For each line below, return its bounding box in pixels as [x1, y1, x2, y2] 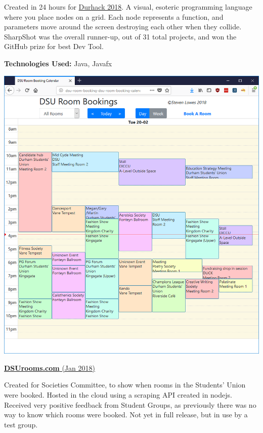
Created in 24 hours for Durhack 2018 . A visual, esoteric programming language [4, 2, 252, 12]
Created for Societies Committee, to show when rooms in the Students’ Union [4, 379, 246, 390]
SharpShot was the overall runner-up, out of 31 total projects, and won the [4, 31, 237, 41]
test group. [4, 419, 38, 429]
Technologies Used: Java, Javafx [4, 58, 112, 68]
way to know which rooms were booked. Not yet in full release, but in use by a [4, 409, 248, 420]
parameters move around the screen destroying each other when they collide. [4, 21, 242, 32]
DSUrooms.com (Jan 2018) [4, 362, 95, 373]
